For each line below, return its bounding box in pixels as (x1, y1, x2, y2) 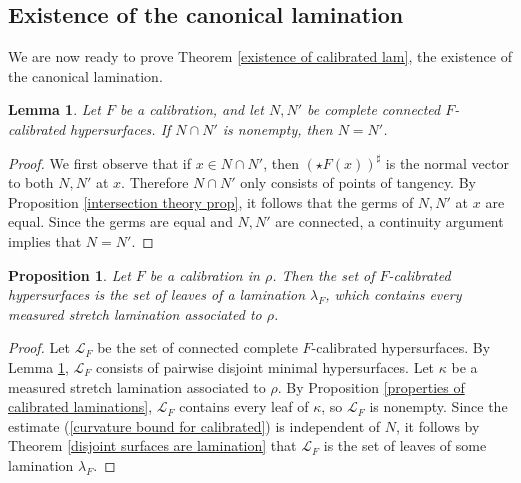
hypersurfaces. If (70, 118, 171, 139)
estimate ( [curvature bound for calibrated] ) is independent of (8, 415, 381, 436)
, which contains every (325, 284, 462, 305)
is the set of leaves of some (323, 435, 487, 456)
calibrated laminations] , (8, 396, 153, 417)
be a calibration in (149, 264, 260, 285)
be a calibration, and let (119, 99, 264, 120)
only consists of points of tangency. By (240, 172, 476, 193)
